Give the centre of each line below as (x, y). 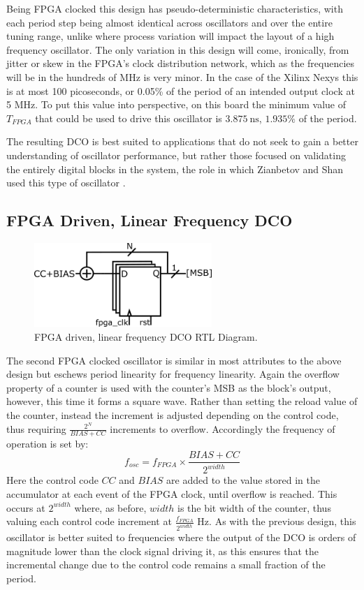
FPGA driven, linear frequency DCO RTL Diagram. (146, 336)
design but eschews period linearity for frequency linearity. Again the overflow (173, 374)
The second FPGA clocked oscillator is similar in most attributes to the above (174, 360)
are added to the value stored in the (243, 480)
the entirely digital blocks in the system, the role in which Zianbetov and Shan (175, 169)
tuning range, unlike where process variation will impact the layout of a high (170, 36)
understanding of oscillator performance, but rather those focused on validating (176, 155)
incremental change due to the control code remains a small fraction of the (166, 565)
